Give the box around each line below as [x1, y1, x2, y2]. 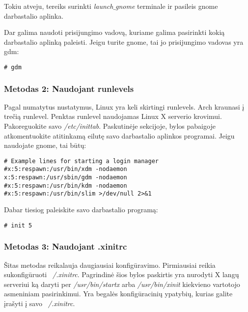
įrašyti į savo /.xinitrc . [4, 298, 75, 308]
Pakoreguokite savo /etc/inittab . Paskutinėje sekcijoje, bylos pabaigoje [4, 121, 216, 131]
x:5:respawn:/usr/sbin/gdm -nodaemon [4, 174, 127, 181]
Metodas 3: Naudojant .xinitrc [4, 240, 127, 253]
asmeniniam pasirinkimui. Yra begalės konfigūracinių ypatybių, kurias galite [4, 288, 233, 299]
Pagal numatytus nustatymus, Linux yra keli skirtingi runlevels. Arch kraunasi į [4, 101, 245, 112]
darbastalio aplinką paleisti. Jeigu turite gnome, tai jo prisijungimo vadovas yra [4, 36, 244, 47]
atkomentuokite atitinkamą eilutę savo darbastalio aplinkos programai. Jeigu [4, 130, 235, 141]
